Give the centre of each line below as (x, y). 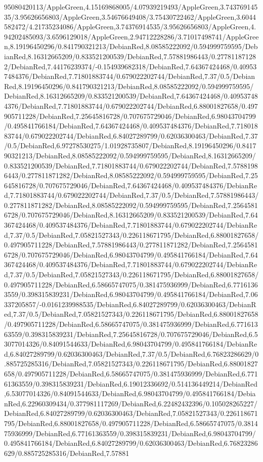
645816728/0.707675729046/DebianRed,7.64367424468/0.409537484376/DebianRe (131, 185)
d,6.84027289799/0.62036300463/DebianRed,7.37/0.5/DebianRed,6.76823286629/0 (131, 353)
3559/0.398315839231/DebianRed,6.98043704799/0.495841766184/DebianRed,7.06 (131, 294)
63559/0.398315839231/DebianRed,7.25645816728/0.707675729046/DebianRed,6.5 (131, 334)
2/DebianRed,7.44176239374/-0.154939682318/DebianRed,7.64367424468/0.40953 (130, 66)
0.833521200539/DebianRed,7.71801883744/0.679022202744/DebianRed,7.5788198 (131, 165)
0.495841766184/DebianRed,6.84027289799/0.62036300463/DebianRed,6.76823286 (131, 443)
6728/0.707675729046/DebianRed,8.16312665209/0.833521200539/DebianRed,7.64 (131, 215)
